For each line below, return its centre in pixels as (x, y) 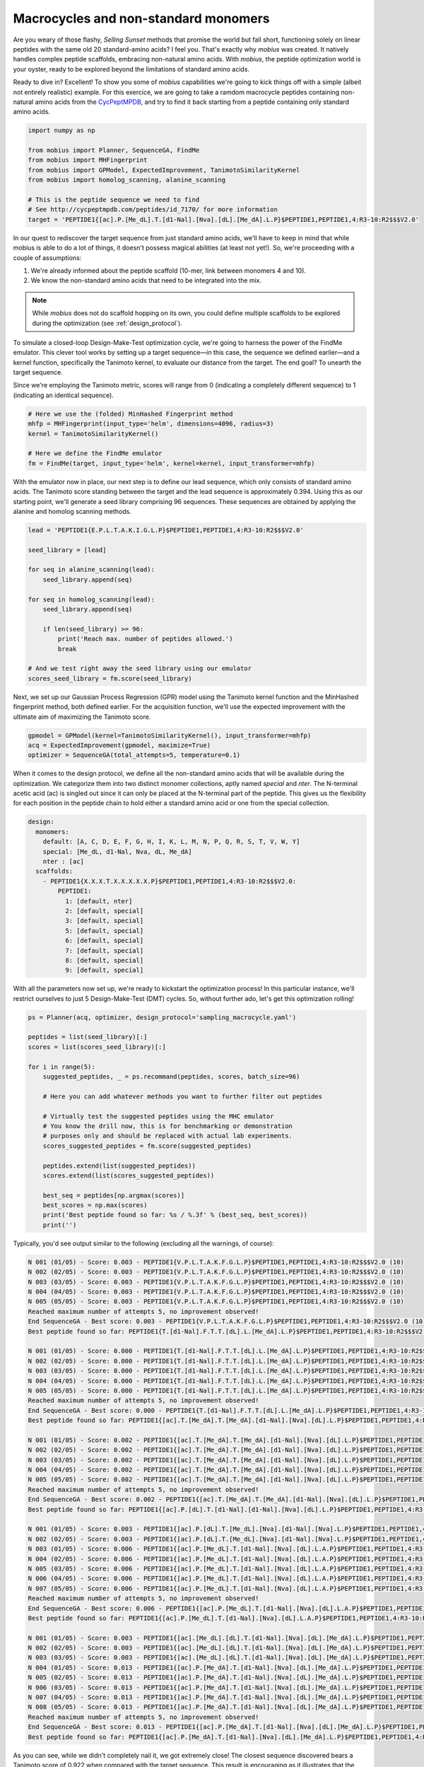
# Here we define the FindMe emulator (95, 453)
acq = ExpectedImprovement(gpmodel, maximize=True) (119, 745)
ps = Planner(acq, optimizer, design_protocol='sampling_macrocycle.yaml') (162, 1017)
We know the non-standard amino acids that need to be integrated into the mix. (146, 281)
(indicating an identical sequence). (64, 395)
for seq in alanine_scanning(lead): (92, 570)
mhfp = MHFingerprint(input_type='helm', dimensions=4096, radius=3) (151, 424)
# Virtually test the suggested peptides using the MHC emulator (158, 1116)
